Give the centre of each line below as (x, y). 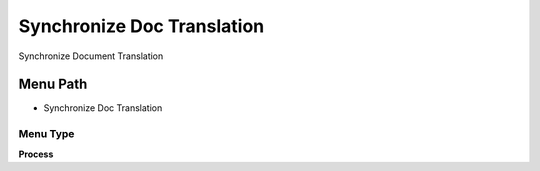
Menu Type (46, 134)
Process (36, 154)
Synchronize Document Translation (91, 56)
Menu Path (53, 84)
